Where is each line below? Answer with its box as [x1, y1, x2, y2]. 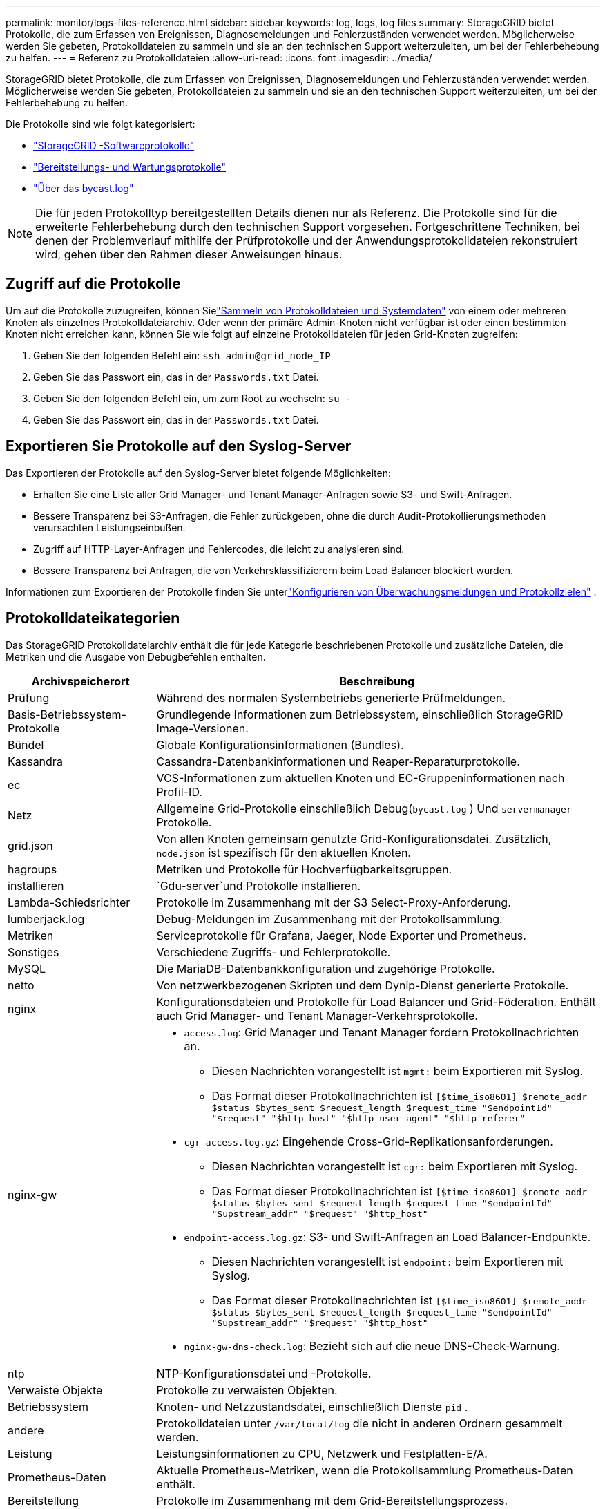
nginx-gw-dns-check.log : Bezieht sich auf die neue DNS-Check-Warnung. [184, 1338, 560, 1353]
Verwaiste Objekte [8, 1383, 103, 1397]
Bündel [8, 737, 44, 752]
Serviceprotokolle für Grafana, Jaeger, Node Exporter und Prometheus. [156, 928, 526, 942]
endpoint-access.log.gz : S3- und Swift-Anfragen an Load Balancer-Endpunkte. [184, 1229, 591, 1244]
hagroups [8, 862, 57, 876]
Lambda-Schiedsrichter [8, 895, 131, 909]
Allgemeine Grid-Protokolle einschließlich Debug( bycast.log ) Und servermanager [156, 801, 572, 815]
